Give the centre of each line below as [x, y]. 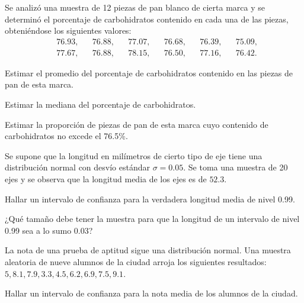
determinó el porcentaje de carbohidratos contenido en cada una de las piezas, [147, 19]
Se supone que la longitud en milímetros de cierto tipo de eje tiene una [134, 155]
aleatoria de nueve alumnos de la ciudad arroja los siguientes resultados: [136, 261]
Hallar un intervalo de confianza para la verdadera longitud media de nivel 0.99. [150, 199]
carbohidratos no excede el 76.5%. [66, 136]
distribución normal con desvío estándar [77, 167]
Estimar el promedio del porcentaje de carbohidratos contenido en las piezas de [149, 72]
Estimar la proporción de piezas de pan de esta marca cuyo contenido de [137, 124]
